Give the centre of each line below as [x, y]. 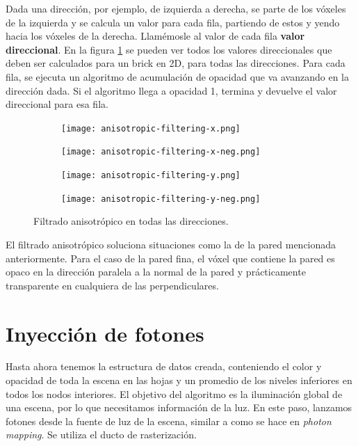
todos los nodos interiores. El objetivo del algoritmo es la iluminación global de [174, 393]
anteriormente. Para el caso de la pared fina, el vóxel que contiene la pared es [170, 258]
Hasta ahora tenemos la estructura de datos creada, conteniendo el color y [164, 366]
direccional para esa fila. [57, 104]
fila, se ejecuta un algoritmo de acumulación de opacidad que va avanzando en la [177, 76]
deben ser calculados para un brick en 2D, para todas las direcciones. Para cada [176, 63]
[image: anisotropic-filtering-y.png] [151, 176]
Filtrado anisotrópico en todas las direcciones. [131, 221]
